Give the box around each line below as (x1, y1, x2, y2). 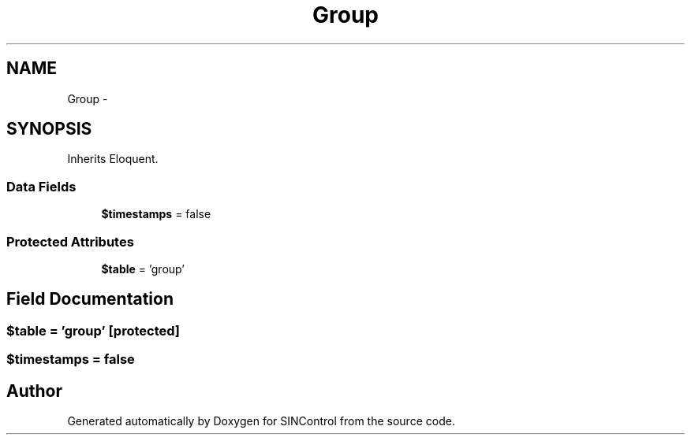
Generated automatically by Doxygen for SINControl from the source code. (67, 414, 455, 428)
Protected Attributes (6, 233, 134, 250)
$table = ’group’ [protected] (6, 322, 181, 339)
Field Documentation (6, 289, 174, 309)
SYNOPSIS (6, 119, 92, 139)
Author (6, 380, 62, 401)
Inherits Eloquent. (67, 152, 159, 166)
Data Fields (6, 178, 77, 195)
